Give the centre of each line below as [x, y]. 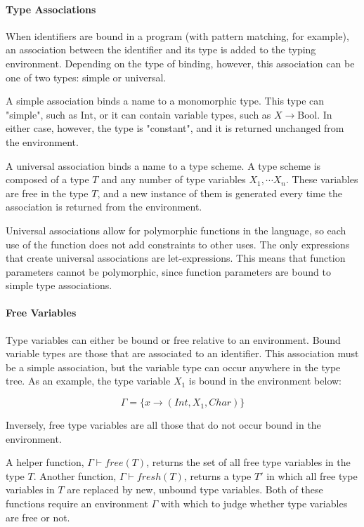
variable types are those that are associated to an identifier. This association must [182, 353]
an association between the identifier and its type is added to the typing [161, 49]
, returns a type [217, 475]
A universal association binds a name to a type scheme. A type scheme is [163, 165]
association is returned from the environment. [104, 207]
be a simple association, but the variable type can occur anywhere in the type [173, 367]
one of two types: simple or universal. [86, 77]
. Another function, [75, 475]
